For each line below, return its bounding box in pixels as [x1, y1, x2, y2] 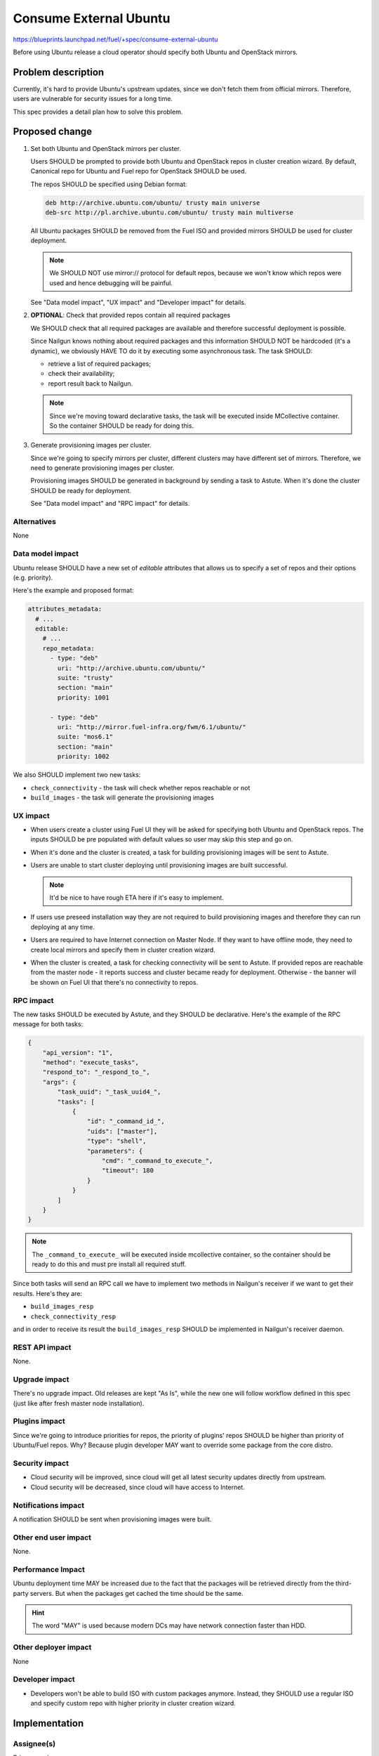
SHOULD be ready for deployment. [30, 486, 132, 494]
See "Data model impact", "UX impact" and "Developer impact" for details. [30, 299, 246, 307]
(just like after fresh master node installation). [13, 1398, 145, 1408]
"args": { [42, 1078, 77, 1086]
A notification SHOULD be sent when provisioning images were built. [13, 1514, 212, 1524]
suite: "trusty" [57, 674, 114, 682]
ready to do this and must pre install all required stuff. [32, 1260, 187, 1269]
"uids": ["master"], [86, 1127, 158, 1135]
